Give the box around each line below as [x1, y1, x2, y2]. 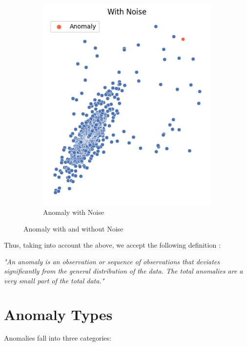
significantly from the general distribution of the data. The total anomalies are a [4, 266, 243, 276]
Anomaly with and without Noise [23, 223, 123, 233]
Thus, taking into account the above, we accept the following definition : [4, 240, 221, 250]
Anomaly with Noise [43, 207, 104, 217]
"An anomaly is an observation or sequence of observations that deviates [4, 256, 220, 266]
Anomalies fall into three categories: [4, 332, 111, 343]
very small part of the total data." [4, 275, 104, 285]
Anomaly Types [4, 304, 113, 324]
